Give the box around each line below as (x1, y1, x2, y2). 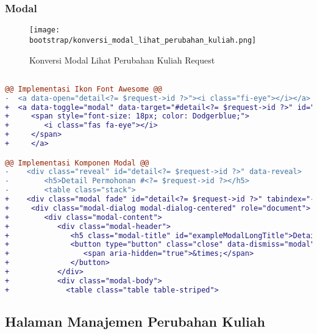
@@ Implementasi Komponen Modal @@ (5, 158, 149, 167)
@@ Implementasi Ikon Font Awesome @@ (5, 84, 162, 93)
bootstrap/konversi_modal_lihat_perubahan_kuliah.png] (29, 35, 257, 45)
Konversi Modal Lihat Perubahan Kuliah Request (29, 53, 215, 66)
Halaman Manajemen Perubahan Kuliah (5, 312, 265, 331)
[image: (29, 26, 60, 35)
